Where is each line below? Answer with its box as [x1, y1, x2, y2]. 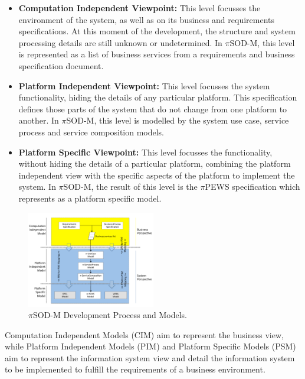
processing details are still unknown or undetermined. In [18, 36, 222, 48]
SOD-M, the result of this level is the [63, 180, 198, 193]
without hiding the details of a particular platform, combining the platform [18, 157, 291, 170]
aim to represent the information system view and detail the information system [5, 351, 295, 364]
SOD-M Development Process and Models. [32, 309, 187, 321]
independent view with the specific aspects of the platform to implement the [18, 169, 295, 181]
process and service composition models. [18, 125, 165, 138]
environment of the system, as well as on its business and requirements [18, 13, 274, 25]
